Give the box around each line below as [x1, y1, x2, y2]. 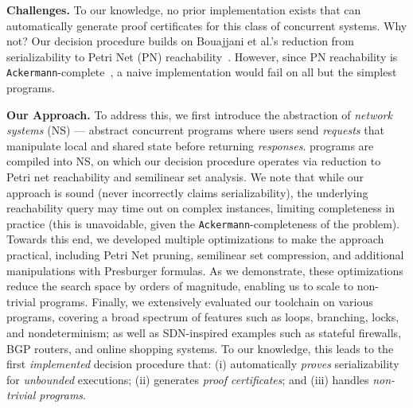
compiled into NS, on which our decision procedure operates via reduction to [6, 153, 381, 169]
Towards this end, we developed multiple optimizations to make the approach [6, 231, 384, 247]
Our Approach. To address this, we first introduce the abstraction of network [6, 106, 392, 122]
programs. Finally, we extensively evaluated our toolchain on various [39, 293, 373, 309]
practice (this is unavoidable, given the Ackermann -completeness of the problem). [6, 215, 400, 231]
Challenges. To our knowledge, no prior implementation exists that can [6, 2, 361, 17]
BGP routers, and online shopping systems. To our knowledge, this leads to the [6, 340, 394, 356]
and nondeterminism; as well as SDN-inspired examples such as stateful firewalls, [6, 324, 402, 340]
